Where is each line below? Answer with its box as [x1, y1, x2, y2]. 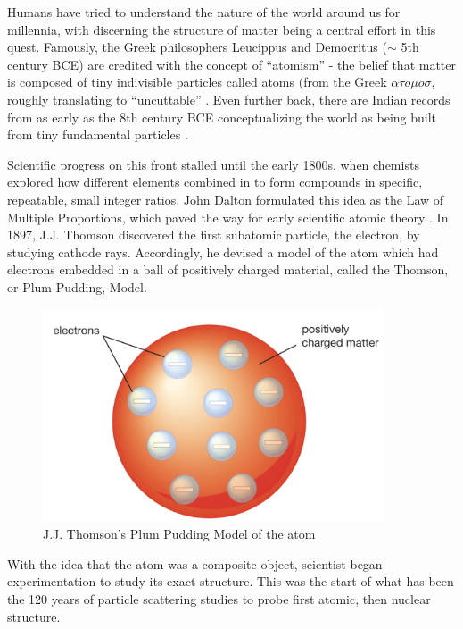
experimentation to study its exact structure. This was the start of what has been [7, 572, 454, 591]
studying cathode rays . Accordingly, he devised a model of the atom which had [7, 242, 439, 261]
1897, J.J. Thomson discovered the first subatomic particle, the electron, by [7, 225, 420, 244]
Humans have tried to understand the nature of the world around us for [7, 3, 401, 21]
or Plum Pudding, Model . [7, 277, 147, 296]
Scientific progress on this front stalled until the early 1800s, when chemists [7, 155, 419, 173]
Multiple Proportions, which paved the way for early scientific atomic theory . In [7, 207, 449, 226]
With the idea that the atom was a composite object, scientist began [7, 554, 383, 573]
